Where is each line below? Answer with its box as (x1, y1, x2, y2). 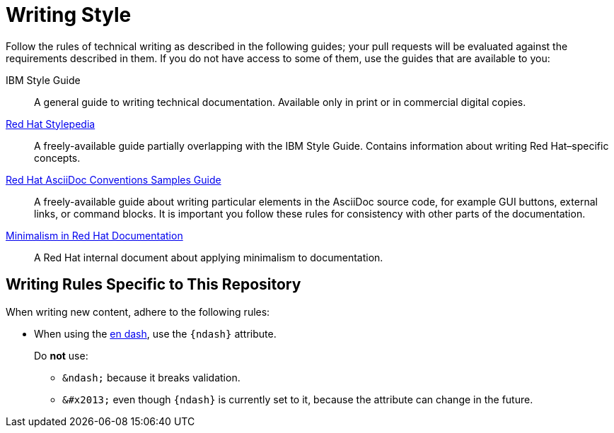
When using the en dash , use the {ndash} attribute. (34, 327, 277, 340)
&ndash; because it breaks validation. (62, 371, 241, 384)
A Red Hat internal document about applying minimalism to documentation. (34, 251, 383, 263)
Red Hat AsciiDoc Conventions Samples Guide (6, 173, 221, 186)
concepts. (34, 151, 81, 164)
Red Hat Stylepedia (6, 117, 95, 130)
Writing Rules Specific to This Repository (6, 275, 301, 294)
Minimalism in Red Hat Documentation (6, 229, 183, 242)
